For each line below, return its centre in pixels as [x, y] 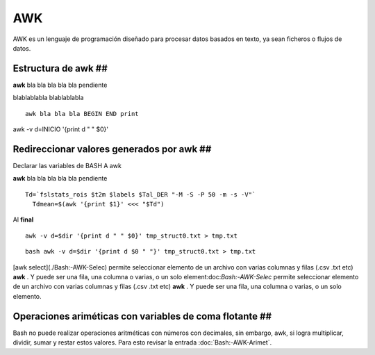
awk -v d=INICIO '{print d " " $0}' [61, 129]
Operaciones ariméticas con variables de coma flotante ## [142, 316]
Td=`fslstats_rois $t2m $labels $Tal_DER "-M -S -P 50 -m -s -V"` [141, 194]
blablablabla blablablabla [48, 98]
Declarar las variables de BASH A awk [67, 165]
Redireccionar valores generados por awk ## [112, 149]
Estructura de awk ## [60, 68]
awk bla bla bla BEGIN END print [82, 114]
